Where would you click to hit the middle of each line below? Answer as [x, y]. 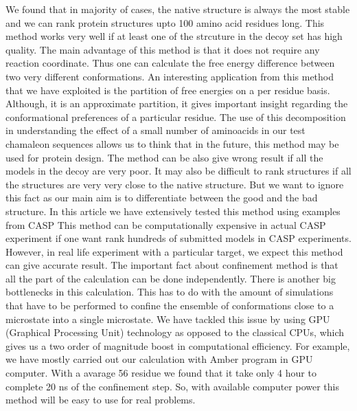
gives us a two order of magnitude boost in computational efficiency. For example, [178, 345]
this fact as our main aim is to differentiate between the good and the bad [162, 198]
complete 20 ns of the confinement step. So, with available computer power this [172, 386]
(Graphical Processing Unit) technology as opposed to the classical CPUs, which [175, 332]
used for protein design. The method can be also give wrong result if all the [164, 157]
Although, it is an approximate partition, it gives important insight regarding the [177, 103]
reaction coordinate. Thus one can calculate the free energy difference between [170, 63]
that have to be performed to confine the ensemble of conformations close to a [170, 306]
